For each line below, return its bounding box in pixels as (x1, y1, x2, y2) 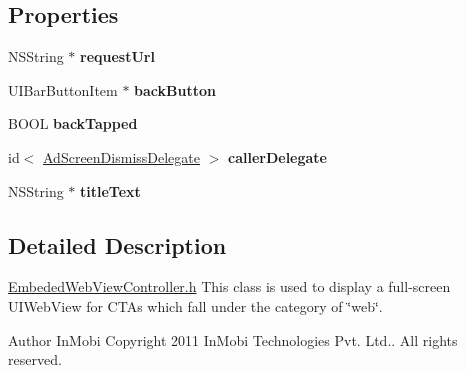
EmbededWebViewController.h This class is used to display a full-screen (8, 276, 451, 297)
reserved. (8, 349, 62, 370)
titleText (80, 180, 141, 201)
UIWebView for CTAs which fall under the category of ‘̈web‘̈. (8, 295, 383, 316)
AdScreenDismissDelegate (43, 146, 200, 167)
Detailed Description (8, 229, 227, 260)
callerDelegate (227, 146, 327, 167)
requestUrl (80, 46, 155, 67)
